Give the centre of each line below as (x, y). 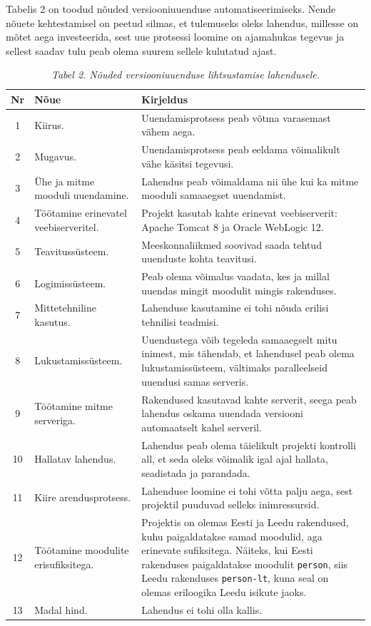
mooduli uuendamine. (82, 195)
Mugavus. (56, 156)
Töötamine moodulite (82, 550)
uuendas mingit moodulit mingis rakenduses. (239, 290)
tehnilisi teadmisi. (180, 322)
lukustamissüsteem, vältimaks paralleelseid (234, 368)
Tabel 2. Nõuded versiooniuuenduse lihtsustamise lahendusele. (185, 75)
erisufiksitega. (64, 564)
